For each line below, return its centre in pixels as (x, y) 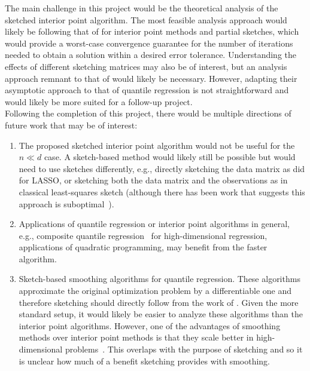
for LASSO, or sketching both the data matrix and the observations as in (153, 180)
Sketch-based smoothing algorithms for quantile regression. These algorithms (159, 279)
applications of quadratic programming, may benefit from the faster (143, 247)
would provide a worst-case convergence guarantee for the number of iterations (149, 43)
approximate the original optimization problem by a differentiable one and (155, 291)
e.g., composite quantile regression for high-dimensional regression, (143, 235)
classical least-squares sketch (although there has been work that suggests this (162, 191)
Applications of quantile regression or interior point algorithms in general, (154, 224)
